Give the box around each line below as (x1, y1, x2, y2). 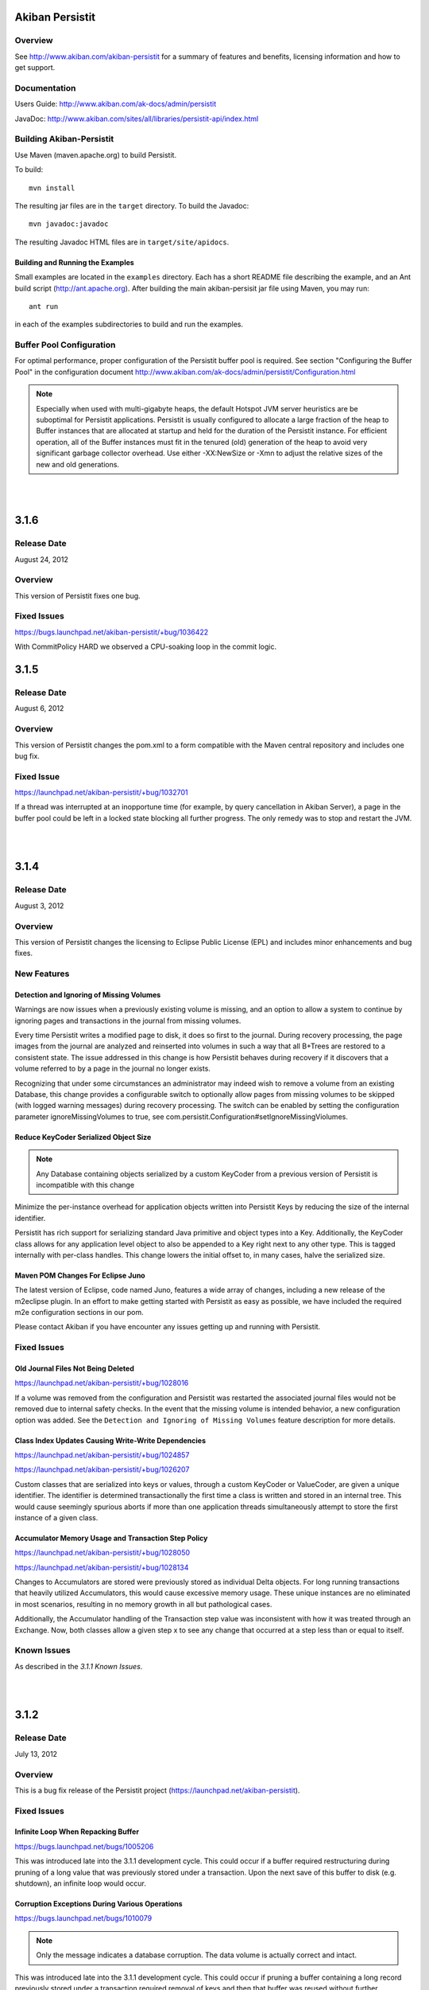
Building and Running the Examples (14, 257, 134, 267)
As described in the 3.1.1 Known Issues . (14, 1661, 143, 1671)
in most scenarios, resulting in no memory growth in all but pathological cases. (14, 1599, 272, 1609)
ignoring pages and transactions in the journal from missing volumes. (14, 1016, 242, 1025)
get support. (14, 63, 56, 72)
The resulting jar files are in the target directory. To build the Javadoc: (14, 201, 249, 210)
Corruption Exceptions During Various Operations (14, 1899, 183, 1908)
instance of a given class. (14, 1512, 99, 1522)
